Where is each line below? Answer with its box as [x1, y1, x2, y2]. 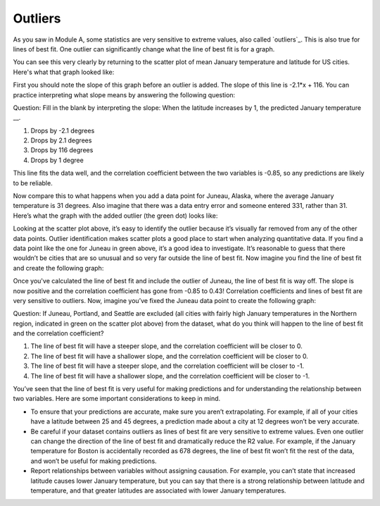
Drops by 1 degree [30, 156, 84, 164]
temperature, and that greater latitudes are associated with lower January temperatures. [30, 486, 286, 495]
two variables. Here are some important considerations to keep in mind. [13, 395, 221, 403]
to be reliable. [13, 178, 53, 187]
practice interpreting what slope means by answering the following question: [13, 90, 236, 99]
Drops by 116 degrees [30, 146, 94, 154]
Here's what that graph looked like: [13, 68, 115, 76]
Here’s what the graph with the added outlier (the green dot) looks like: [13, 211, 218, 220]
